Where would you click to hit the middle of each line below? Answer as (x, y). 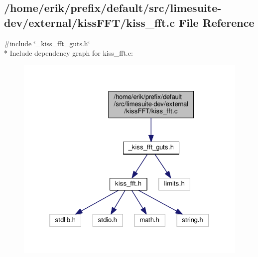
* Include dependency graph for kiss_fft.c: (68, 53)
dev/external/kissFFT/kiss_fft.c (89, 22)
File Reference (216, 22)
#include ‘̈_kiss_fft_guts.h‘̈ (47, 43)
